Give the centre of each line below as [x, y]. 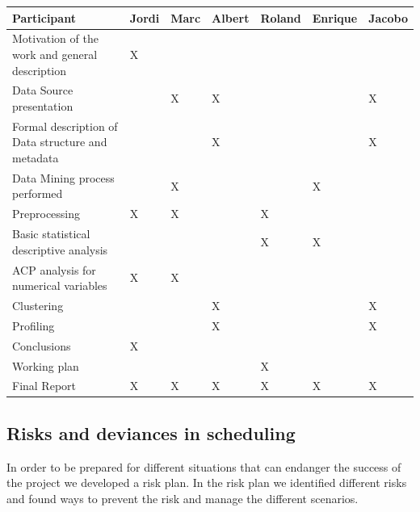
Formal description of [65, 126]
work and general [55, 54]
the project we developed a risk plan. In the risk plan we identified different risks [207, 483]
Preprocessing [46, 214]
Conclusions [42, 345]
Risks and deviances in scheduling [151, 432]
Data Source [43, 90]
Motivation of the [55, 38]
